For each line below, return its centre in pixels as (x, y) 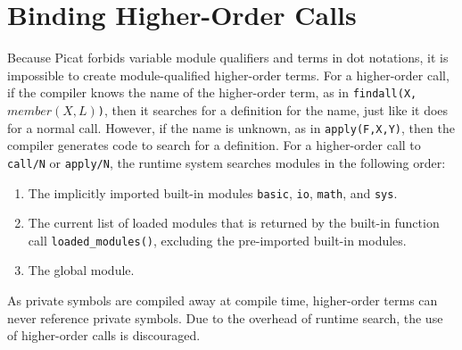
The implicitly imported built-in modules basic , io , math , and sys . (213, 192)
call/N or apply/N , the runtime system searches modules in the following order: (227, 162)
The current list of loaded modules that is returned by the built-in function (234, 223)
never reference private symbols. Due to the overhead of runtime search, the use (225, 317)
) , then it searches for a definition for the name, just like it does (273, 109)
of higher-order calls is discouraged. (104, 335)
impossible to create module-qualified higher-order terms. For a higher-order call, (228, 75)
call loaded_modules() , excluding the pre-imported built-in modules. (217, 240)
